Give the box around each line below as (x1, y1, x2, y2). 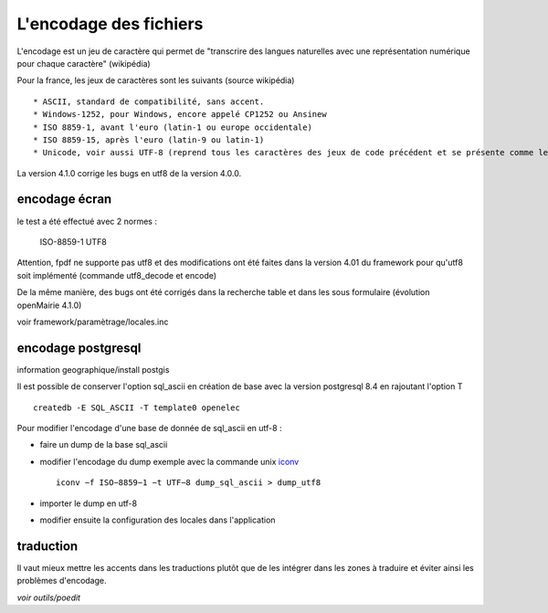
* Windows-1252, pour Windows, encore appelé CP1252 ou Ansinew (33, 110, 328, 120)
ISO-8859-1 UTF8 (39, 236, 107, 247)
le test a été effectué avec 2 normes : (16, 216, 157, 227)
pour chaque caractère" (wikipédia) (16, 58, 151, 69)
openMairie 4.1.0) (16, 300, 82, 311)
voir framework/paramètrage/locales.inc (16, 316, 169, 327)
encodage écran (16, 192, 112, 207)
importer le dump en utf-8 (39, 498, 137, 509)
